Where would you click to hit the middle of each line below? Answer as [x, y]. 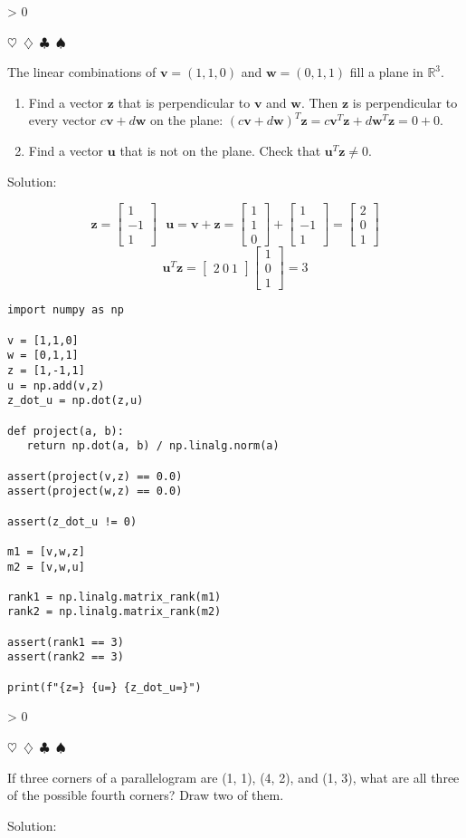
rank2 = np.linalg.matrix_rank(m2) [114, 612]
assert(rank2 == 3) [66, 657]
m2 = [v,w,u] [46, 567]
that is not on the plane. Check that [220, 150]
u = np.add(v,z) [56, 385]
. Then [319, 102]
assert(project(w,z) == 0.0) [95, 491]
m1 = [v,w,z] [46, 551]
